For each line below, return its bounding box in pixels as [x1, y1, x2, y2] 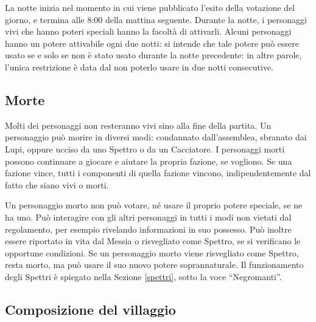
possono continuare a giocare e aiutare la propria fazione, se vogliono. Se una [5, 154, 292, 167]
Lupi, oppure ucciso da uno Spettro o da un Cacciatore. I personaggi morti [5, 142, 285, 155]
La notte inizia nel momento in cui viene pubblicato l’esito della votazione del [5, 1, 295, 13]
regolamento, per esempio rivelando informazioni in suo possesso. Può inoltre [5, 222, 292, 235]
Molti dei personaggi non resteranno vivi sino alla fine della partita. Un [5, 118, 272, 131]
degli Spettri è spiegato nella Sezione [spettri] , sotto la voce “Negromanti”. [5, 270, 282, 283]
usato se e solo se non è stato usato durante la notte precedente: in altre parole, [5, 49, 302, 61]
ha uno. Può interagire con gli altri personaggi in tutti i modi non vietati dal [5, 210, 292, 223]
